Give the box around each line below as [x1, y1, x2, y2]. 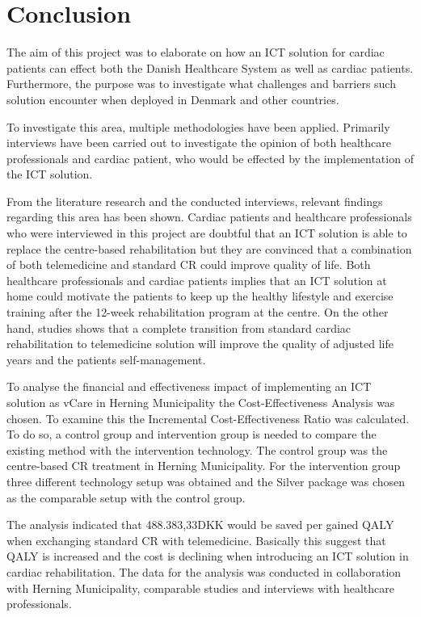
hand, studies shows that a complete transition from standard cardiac [6, 319, 352, 336]
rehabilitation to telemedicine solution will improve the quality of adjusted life [6, 335, 394, 352]
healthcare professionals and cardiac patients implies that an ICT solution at [6, 271, 387, 288]
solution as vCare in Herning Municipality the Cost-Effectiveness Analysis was [6, 394, 395, 410]
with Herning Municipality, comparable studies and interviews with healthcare [6, 579, 394, 596]
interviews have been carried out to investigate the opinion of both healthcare [6, 134, 391, 151]
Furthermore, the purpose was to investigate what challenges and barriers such [6, 75, 396, 92]
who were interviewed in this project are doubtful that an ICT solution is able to [6, 225, 407, 241]
